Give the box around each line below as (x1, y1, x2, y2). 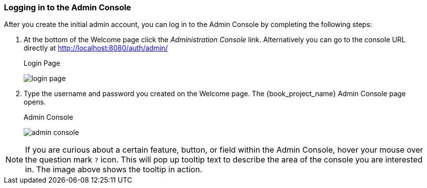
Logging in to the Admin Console (4, 2, 131, 12)
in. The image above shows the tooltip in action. (25, 164, 202, 175)
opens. (24, 98, 46, 107)
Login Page (24, 59, 61, 68)
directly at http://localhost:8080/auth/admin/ (24, 44, 168, 53)
